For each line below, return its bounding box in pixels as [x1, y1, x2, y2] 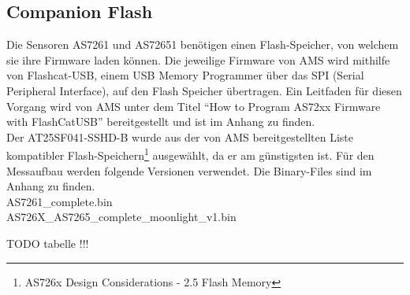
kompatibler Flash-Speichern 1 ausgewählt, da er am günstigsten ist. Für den [6, 145, 375, 164]
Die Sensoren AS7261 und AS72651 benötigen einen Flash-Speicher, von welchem [6, 36, 399, 53]
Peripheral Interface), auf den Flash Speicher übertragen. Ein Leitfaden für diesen [6, 82, 402, 98]
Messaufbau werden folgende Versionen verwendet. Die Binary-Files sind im [6, 162, 372, 179]
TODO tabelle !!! [6, 234, 89, 251]
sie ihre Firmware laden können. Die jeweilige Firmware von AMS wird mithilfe [6, 51, 390, 68]
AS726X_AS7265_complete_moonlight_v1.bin [6, 208, 237, 225]
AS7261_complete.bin [6, 193, 113, 209]
